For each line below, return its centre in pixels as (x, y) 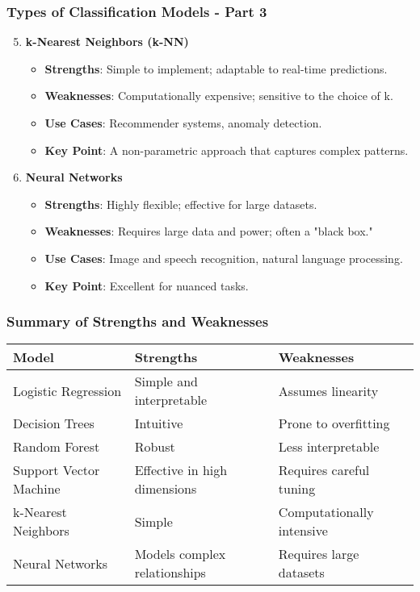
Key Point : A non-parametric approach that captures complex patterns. (227, 150)
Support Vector (57, 470)
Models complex (180, 554)
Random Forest (57, 447)
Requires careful (324, 470)
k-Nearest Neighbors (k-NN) (107, 42)
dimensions (166, 489)
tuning (297, 489)
